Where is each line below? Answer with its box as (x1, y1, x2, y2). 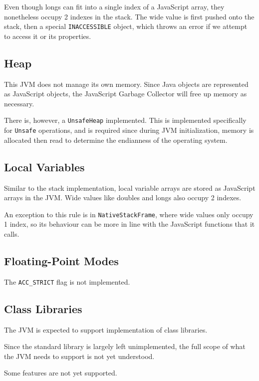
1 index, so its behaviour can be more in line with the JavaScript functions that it (4, 219, 255, 229)
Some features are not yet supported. (4, 368, 117, 378)
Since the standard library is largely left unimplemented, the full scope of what (4, 341, 246, 352)
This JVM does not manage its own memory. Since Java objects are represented (4, 78, 249, 89)
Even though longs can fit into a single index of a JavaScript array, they (4, 1, 225, 11)
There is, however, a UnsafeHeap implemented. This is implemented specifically (4, 115, 247, 125)
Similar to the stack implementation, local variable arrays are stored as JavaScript (4, 182, 256, 193)
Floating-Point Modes (4, 253, 119, 268)
